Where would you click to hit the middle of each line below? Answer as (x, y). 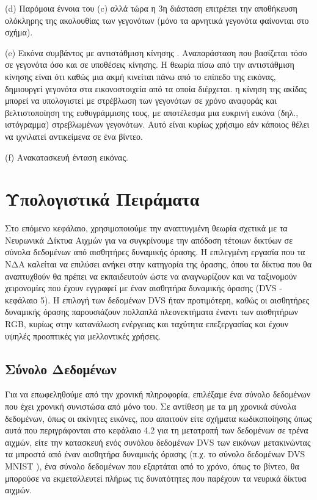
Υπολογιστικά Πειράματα (102, 199)
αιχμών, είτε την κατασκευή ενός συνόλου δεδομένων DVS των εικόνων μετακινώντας (158, 442)
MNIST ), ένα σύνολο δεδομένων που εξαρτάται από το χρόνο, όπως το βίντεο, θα (152, 466)
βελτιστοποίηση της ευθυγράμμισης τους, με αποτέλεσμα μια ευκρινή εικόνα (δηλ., (152, 112)
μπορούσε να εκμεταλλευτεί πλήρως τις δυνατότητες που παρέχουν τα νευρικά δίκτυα (156, 478)
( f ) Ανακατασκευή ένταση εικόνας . (67, 157)
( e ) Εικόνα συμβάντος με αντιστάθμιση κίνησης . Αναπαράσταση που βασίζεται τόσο (156, 52)
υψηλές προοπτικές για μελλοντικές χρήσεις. (83, 335)
